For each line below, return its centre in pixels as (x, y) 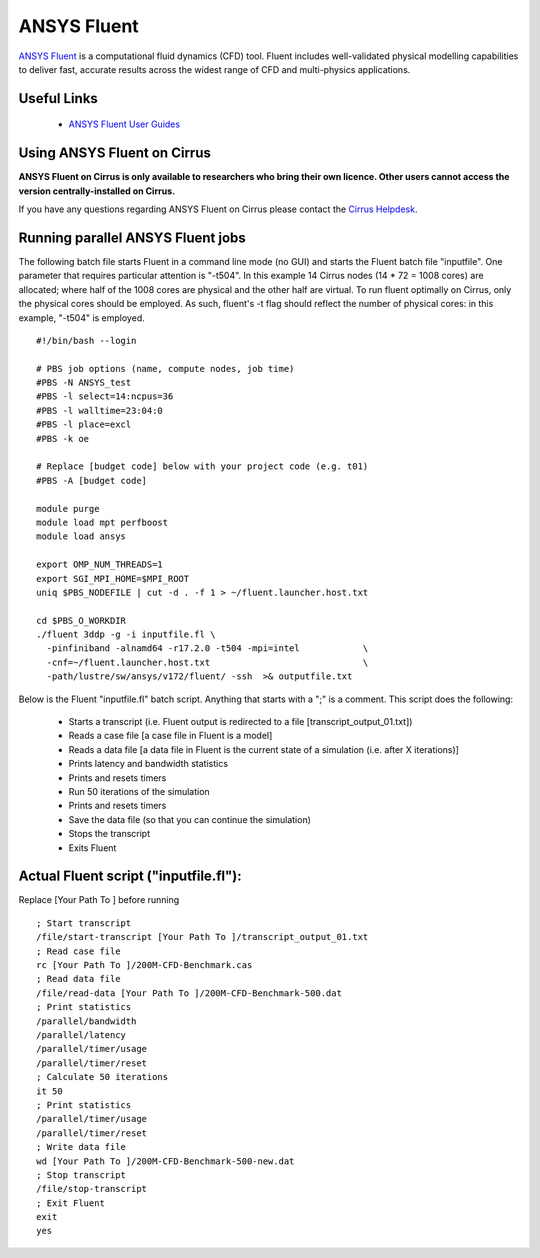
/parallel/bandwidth (86, 1021)
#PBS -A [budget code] (92, 480)
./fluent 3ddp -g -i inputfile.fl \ (126, 634)
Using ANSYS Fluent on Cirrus (115, 153)
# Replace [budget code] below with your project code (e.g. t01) (202, 466)
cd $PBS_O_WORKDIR (81, 620)
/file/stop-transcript (92, 1189)
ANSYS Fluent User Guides (124, 124)
